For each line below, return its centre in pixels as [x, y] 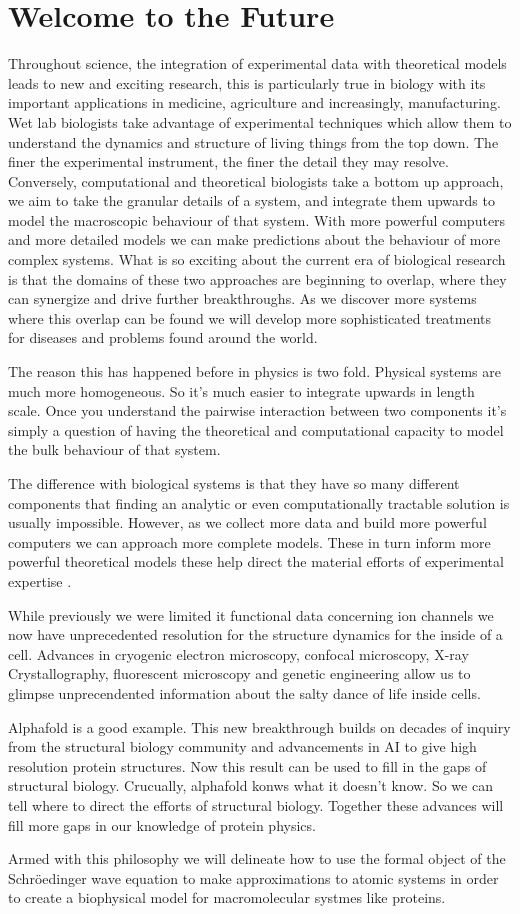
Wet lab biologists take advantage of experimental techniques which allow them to [260, 121]
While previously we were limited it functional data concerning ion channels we [251, 614]
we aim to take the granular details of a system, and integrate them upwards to [251, 200]
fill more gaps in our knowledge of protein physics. [162, 824]
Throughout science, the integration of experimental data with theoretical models [257, 63]
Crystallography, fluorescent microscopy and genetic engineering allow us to [239, 673]
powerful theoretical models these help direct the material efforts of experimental [256, 561]
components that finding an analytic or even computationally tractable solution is [259, 502]
